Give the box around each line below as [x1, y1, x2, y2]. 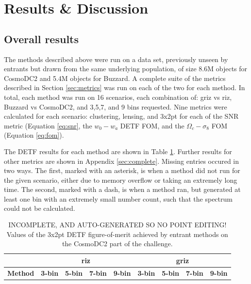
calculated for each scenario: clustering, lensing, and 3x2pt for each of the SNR [4, 111, 239, 121]
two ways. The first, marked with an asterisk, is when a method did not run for [4, 165, 240, 175]
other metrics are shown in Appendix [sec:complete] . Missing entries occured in [4, 156, 239, 166]
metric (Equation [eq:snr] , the [4, 120, 92, 130]
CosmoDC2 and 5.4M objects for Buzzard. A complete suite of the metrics [4, 73, 226, 83]
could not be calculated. [4, 203, 75, 213]
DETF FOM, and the [120, 120, 184, 130]
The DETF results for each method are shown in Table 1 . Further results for [4, 146, 232, 156]
